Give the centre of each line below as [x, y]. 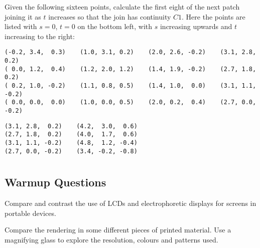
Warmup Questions [55, 182]
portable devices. [30, 213]
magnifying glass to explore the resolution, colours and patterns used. [111, 240]
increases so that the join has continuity [110, 16]
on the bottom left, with [115, 26]
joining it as [23, 16]
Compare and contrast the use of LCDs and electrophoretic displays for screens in [131, 203]
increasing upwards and [196, 26]
